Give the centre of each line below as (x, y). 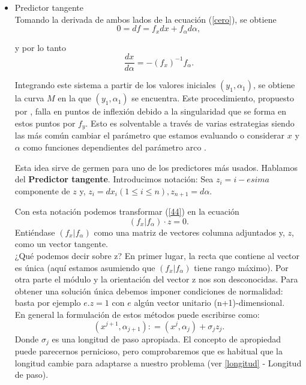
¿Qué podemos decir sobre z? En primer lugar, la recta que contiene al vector (157, 255)
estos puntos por (45, 123)
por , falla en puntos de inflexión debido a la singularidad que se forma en (151, 111)
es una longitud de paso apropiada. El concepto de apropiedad (166, 339)
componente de (42, 190)
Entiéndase (35, 232)
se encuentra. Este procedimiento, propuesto (213, 98)
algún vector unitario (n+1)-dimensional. (209, 303)
